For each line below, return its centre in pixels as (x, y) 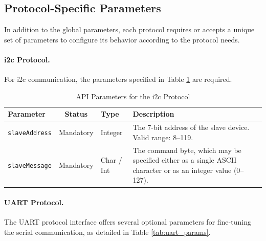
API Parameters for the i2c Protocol (133, 96)
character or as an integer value (182, 170)
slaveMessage (30, 166)
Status (76, 114)
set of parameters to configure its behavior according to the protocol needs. (122, 39)
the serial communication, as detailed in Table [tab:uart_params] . (107, 232)
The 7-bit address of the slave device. (191, 127)
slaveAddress (30, 133)
